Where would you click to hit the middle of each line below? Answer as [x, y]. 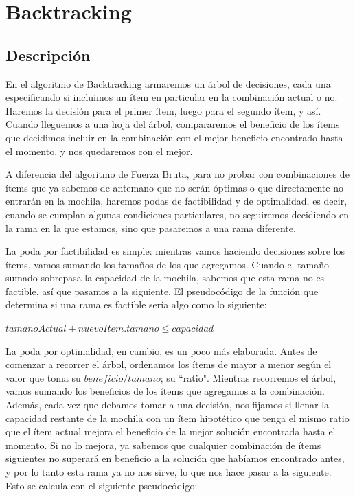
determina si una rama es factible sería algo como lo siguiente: [136, 304]
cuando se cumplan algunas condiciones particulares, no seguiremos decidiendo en [177, 214]
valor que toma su [43, 377]
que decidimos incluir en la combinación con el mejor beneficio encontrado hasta [174, 137]
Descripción [48, 55]
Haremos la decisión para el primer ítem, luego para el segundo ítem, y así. [163, 110]
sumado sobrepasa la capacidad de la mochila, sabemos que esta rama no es [165, 278]
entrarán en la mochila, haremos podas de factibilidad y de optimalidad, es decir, [176, 201]
